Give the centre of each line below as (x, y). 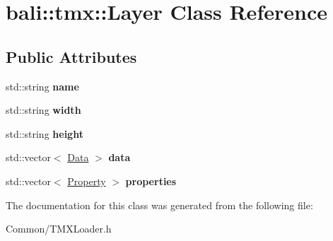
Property (87, 181)
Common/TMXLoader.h (59, 229)
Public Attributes (71, 56)
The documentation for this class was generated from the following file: (159, 205)
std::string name (42, 86)
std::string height (45, 133)
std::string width (43, 110)
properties (151, 181)
